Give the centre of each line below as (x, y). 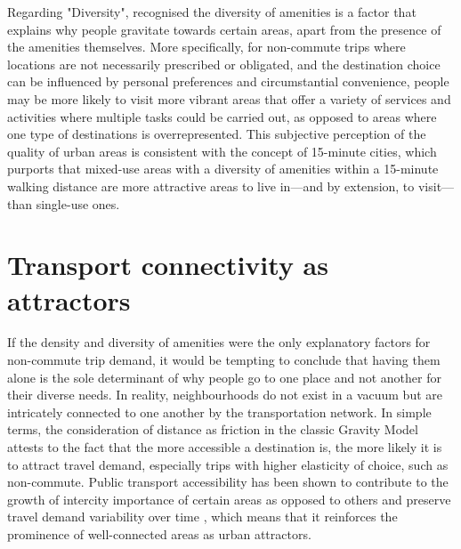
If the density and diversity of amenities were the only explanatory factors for (219, 342)
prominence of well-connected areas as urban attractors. (159, 533)
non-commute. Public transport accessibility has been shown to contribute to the (228, 482)
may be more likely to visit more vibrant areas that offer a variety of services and (229, 98)
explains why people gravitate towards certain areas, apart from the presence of (224, 29)
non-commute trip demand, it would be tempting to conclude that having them (224, 360)
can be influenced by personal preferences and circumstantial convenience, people (228, 81)
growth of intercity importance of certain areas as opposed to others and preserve (229, 499)
